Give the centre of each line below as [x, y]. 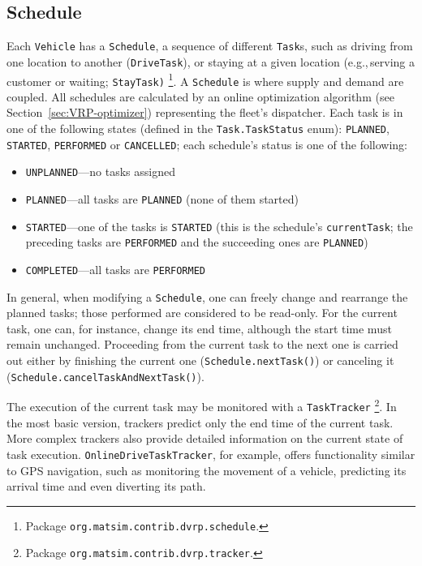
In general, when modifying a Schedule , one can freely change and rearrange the [207, 296]
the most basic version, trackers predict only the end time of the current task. [200, 422]
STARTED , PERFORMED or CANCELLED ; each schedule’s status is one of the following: [207, 144]
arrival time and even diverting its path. [106, 486]
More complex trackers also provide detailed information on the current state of [205, 438]
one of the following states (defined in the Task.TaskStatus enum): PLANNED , [198, 129]
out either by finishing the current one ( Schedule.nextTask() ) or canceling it [200, 360]
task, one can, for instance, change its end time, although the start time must [199, 328]
